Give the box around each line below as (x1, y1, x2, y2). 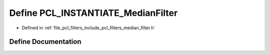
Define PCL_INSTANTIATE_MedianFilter (9, 7, 178, 18)
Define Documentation (9, 38, 81, 46)
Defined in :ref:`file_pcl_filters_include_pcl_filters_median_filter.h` (21, 25, 155, 31)
